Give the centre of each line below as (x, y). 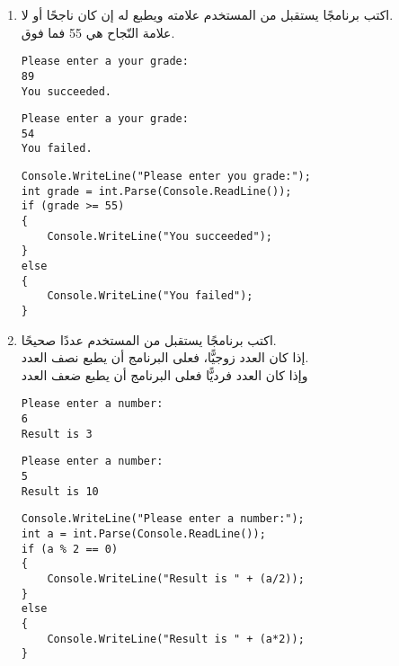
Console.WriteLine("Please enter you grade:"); (166, 177)
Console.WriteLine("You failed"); (150, 296)
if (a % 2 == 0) (70, 549)
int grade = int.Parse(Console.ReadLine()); (156, 191)
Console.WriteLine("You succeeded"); (160, 236)
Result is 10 (60, 491)
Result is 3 (57, 434)
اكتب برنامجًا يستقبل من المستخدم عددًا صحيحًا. (149, 339)
